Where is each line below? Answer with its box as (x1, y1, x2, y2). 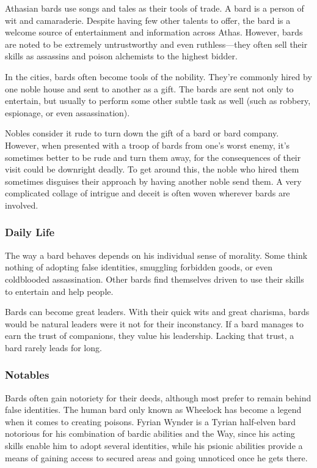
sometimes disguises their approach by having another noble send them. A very (5, 174, 302, 187)
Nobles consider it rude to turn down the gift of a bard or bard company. (5, 127, 279, 139)
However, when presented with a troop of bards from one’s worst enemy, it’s (5, 138, 290, 151)
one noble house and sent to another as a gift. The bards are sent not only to (5, 82, 294, 95)
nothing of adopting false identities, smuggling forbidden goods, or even (5, 261, 272, 273)
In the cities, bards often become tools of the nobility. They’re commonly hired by (5, 70, 312, 83)
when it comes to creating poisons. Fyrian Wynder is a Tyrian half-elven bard (5, 415, 296, 428)
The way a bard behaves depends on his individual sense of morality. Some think (5, 248, 308, 261)
